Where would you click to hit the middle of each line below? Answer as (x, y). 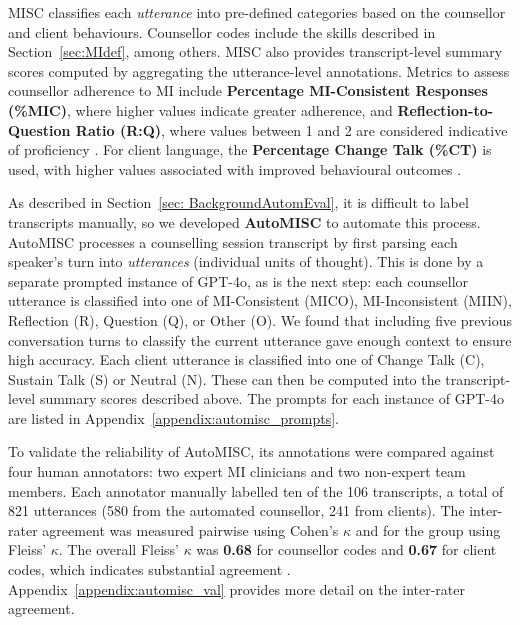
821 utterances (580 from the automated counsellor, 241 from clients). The (236, 510)
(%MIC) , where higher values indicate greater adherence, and (200, 109)
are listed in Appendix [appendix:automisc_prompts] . (173, 417)
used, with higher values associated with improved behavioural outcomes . (235, 168)
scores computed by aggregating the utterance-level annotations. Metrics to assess (259, 70)
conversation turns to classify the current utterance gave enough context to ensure (260, 339)
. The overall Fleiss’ (118, 549)
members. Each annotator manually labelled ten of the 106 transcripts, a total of (256, 490)
